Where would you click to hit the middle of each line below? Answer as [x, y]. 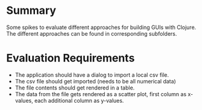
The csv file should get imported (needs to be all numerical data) [95, 81]
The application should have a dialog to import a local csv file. [92, 75]
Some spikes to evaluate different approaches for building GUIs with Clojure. [101, 27]
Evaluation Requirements [71, 58]
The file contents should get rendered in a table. [75, 88]
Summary [31, 11]
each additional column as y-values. [79, 100]
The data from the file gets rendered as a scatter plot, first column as [101, 94]
